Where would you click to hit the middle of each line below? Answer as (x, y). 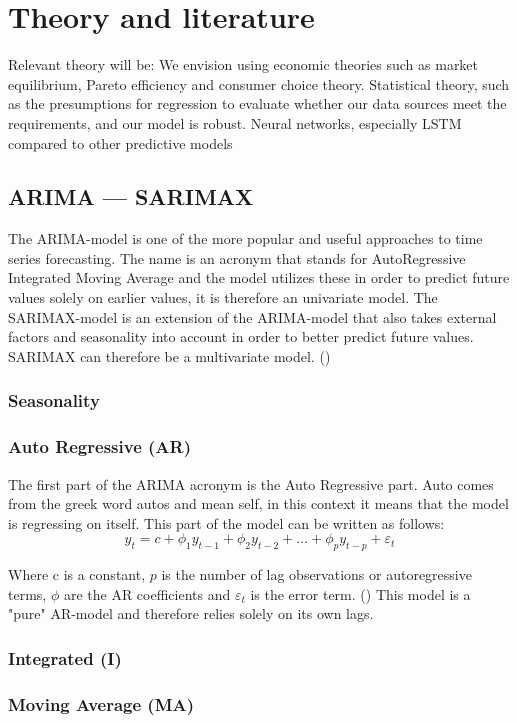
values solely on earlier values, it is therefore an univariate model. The (223, 297)
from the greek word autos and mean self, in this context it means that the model (258, 503)
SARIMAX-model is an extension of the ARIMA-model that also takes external (252, 316)
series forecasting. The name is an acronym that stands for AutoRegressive (237, 257)
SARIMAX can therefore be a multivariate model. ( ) (169, 355)
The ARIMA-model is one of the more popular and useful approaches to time (245, 238)
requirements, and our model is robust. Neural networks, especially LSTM (235, 122)
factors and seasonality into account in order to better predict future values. (241, 336)
